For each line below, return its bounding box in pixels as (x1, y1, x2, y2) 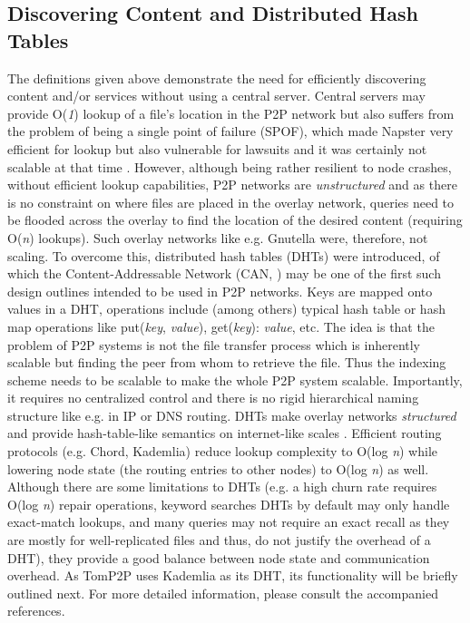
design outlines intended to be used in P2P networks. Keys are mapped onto (7, 281, 433, 300)
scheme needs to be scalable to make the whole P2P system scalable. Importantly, (7, 370, 463, 389)
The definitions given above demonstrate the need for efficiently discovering (7, 68, 426, 87)
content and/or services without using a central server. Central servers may (7, 86, 426, 105)
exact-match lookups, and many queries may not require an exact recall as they (7, 512, 450, 531)
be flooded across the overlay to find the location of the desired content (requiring (7, 210, 463, 229)
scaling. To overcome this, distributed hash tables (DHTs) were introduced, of (7, 246, 440, 265)
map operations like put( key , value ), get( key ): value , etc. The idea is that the (7, 316, 435, 336)
